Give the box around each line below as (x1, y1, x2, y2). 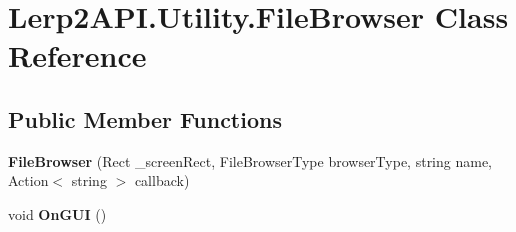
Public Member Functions (8, 103, 282, 134)
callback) (134, 170, 190, 191)
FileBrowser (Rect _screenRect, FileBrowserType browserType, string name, (8, 150, 493, 171)
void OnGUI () (8, 203, 107, 224)
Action (8, 170, 49, 191)
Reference (8, 35, 147, 76)
